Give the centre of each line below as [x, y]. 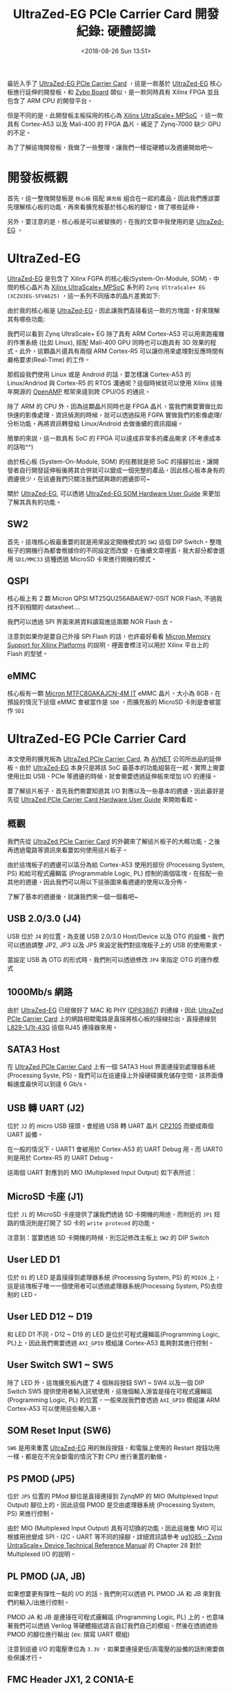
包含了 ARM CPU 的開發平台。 [50, 100]
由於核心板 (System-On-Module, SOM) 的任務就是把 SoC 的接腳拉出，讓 [110, 461]
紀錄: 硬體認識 [116, 31]
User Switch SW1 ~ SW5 [60, 1365]
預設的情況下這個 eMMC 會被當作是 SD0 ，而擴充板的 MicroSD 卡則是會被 [111, 702]
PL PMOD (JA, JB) [46, 1576]
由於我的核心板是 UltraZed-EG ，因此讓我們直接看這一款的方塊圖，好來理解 [114, 310]
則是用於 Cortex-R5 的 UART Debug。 [61, 1158]
